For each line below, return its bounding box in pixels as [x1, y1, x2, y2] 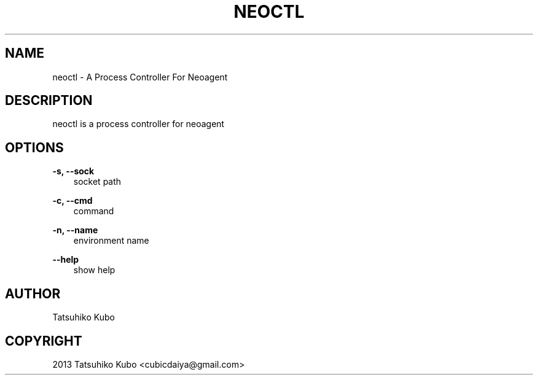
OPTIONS [5, 139, 64, 155]
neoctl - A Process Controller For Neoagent [52, 71, 228, 82]
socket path [73, 176, 122, 187]
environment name [73, 235, 149, 246]
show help [73, 265, 115, 276]
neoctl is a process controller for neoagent [52, 118, 225, 130]
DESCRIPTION [5, 93, 93, 109]
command [73, 206, 114, 217]
